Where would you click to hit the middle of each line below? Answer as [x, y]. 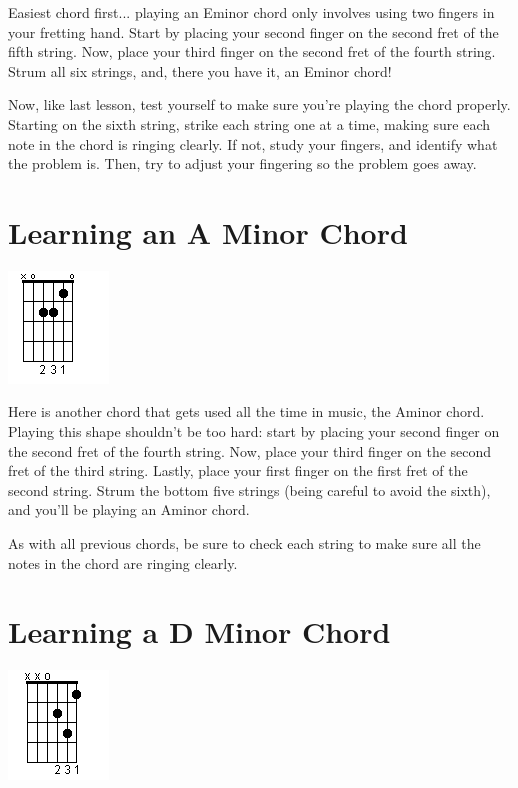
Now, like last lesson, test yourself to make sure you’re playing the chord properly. [259, 104]
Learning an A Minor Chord [208, 231]
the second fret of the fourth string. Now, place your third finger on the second [250, 450]
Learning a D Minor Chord [199, 631]
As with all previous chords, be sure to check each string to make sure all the [244, 543]
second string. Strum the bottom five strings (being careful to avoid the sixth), [249, 489]
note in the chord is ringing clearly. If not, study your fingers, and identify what [253, 143]
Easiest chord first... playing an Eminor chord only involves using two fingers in [251, 12]
